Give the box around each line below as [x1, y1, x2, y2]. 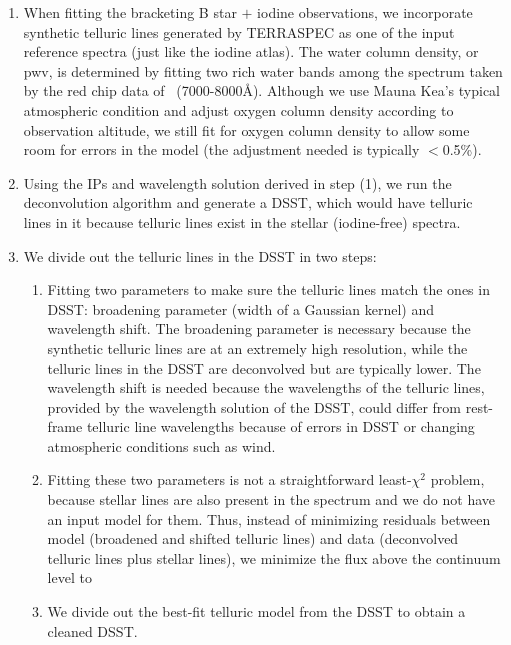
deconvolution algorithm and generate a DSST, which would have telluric [23, 192, 473, 213]
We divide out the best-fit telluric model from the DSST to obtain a [47, 601, 466, 622]
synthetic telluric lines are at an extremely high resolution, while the [47, 337, 468, 358]
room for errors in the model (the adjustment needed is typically [23, 139, 420, 160]
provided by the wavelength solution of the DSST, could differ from [47, 396, 462, 417]
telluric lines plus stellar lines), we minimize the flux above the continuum [47, 547, 501, 568]
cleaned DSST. [47, 620, 138, 641]
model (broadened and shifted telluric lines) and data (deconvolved [47, 528, 459, 549]
